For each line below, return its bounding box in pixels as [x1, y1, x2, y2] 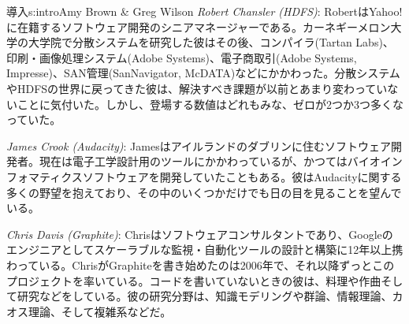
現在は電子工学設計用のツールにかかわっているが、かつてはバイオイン [39, 153, 403, 169]
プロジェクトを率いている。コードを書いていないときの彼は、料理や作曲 [6, 272, 381, 289]
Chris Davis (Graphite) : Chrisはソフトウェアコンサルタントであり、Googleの [6, 225, 393, 242]
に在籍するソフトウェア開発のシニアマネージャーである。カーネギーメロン [6, 18, 391, 35]
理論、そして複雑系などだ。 [28, 303, 172, 319]
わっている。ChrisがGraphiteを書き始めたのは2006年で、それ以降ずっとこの [6, 256, 395, 273]
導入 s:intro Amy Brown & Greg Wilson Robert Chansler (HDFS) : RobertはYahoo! [6, 3, 403, 19]
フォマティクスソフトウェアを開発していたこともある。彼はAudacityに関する [6, 168, 402, 184]
